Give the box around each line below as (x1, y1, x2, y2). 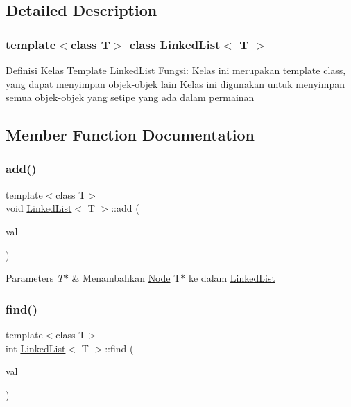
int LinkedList (6, 341, 66, 355)
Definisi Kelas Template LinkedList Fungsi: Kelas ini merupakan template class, (6, 63, 346, 77)
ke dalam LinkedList (188, 271, 275, 285)
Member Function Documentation (6, 124, 255, 145)
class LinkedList (129, 35, 221, 53)
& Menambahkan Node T (71, 271, 181, 285)
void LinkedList (6, 201, 72, 215)
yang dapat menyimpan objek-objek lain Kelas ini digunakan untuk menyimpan (6, 76, 345, 91)
